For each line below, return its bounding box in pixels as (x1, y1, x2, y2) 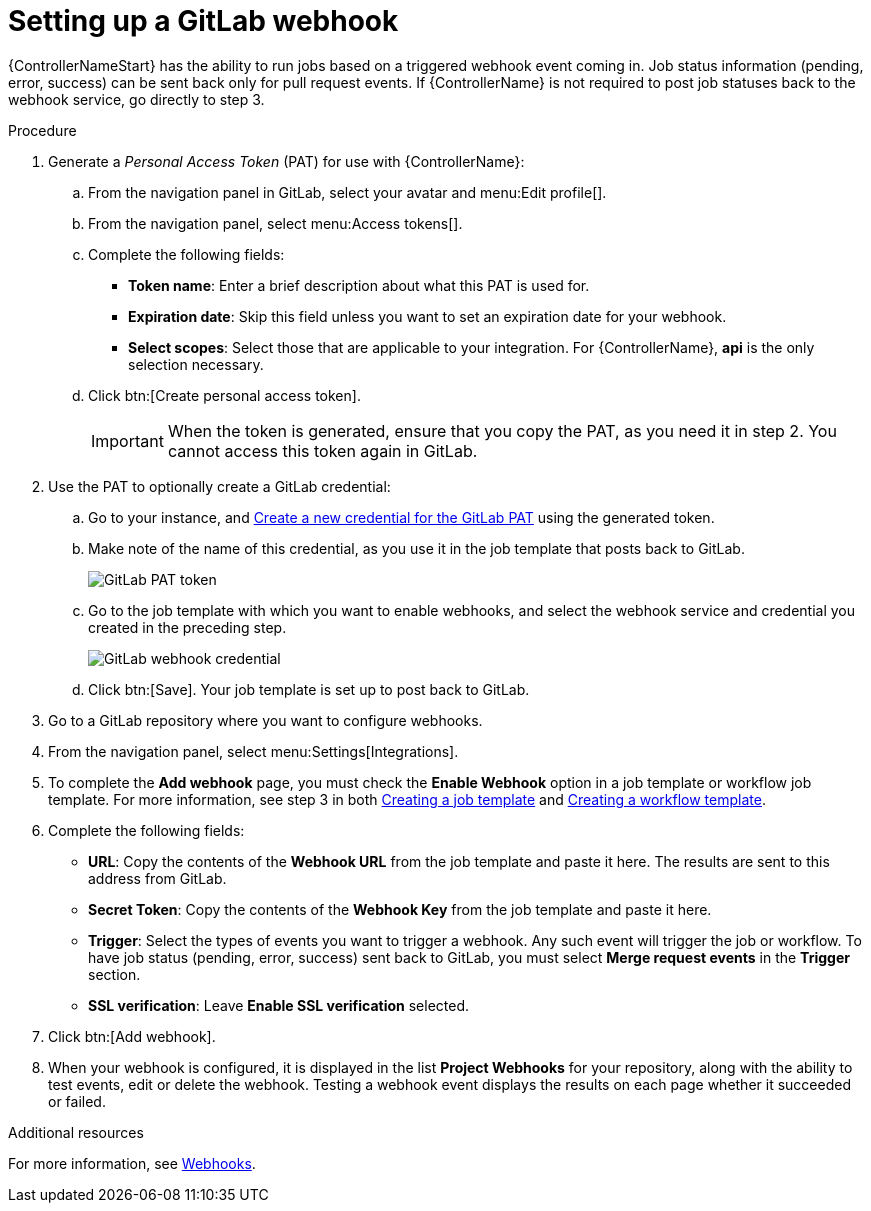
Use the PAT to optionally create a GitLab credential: (48, 477, 391, 495)
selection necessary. (128, 355, 264, 373)
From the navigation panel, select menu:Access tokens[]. (88, 214, 463, 232)
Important (91, 430, 164, 451)
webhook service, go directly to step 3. (8, 90, 265, 108)
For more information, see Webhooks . (8, 1154, 256, 1172)
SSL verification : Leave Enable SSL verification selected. (88, 996, 470, 1014)
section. (88, 965, 141, 983)
